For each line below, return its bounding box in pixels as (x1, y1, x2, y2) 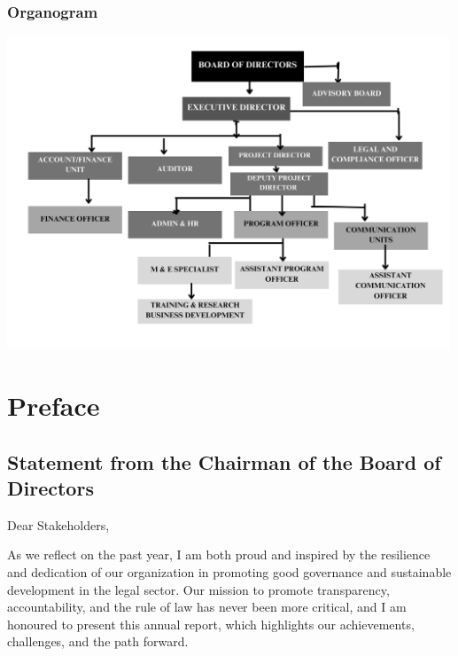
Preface (7, 387, 100, 424)
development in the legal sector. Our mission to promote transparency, (7, 580, 390, 598)
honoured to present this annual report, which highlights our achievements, (7, 614, 415, 633)
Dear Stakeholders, (7, 515, 110, 534)
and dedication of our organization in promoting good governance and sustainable (7, 562, 452, 581)
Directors (7, 473, 94, 501)
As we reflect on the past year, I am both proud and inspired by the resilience (7, 545, 431, 564)
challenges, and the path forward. (7, 632, 189, 651)
